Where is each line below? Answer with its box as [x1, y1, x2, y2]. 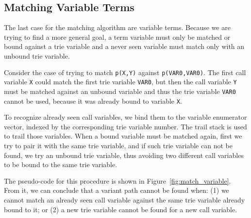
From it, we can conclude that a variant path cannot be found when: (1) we [4, 185, 229, 195]
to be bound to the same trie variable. [4, 159, 117, 170]
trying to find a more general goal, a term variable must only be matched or [4, 31, 231, 42]
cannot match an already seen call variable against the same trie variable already [4, 194, 245, 204]
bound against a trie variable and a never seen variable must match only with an [4, 41, 245, 51]
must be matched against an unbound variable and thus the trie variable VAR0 [4, 86, 236, 96]
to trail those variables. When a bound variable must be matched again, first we [4, 131, 242, 141]
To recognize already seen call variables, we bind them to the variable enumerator [4, 112, 247, 122]
